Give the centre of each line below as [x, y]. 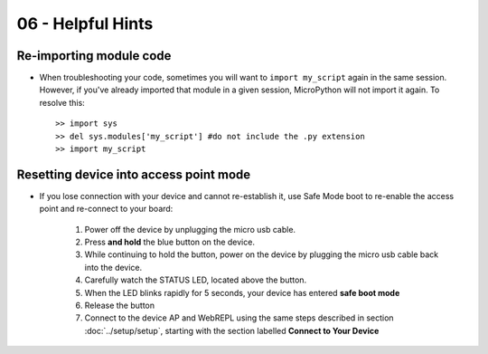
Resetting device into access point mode [134, 174]
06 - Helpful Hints [85, 24]
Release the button [120, 306]
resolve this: [62, 102]
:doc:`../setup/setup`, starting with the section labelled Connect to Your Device [232, 330]
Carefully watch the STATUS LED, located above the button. [196, 280]
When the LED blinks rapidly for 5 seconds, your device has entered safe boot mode [242, 292]
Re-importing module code [94, 56]
